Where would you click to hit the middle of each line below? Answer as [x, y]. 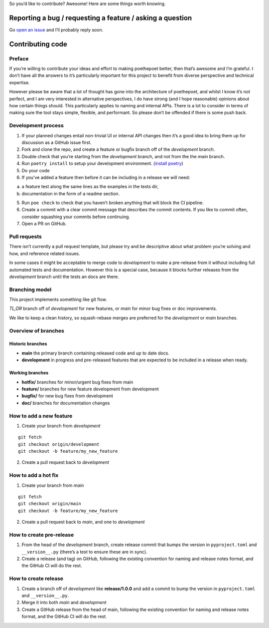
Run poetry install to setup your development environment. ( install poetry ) [103, 163]
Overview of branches [37, 330]
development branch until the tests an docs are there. [64, 277]
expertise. [19, 82]
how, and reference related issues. [45, 253]
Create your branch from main [53, 485]
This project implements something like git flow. [58, 300]
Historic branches [28, 344]
